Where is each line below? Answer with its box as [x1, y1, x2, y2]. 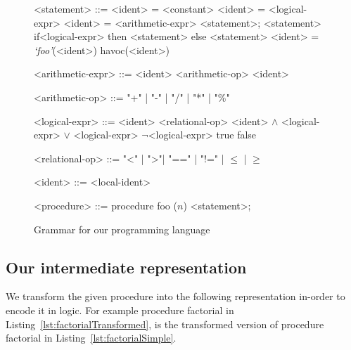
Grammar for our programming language [34, 221, 210, 236]
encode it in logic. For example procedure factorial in [6, 302, 234, 317]
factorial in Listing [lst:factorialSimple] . [6, 330, 177, 345]
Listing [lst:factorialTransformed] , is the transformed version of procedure [6, 316, 324, 331]
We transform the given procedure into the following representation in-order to [6, 289, 345, 304]
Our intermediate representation [6, 256, 247, 278]
